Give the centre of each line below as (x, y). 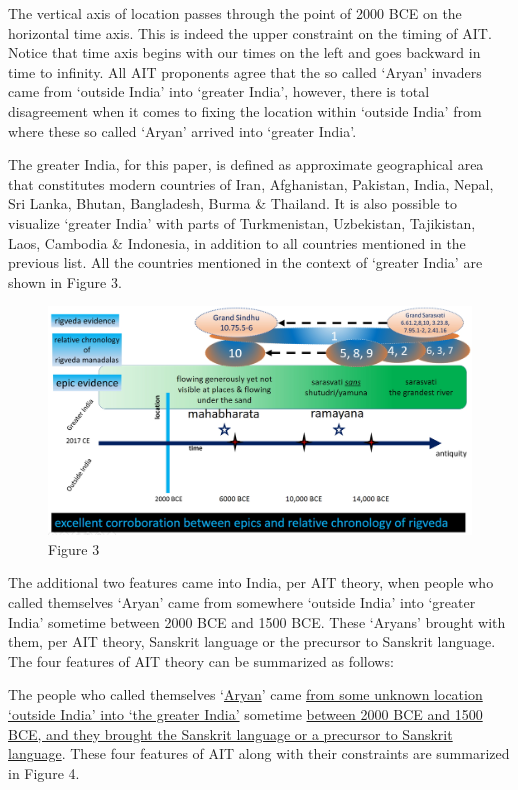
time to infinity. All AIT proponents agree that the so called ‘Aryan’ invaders (245, 71)
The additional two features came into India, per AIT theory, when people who (251, 582)
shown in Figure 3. (65, 281)
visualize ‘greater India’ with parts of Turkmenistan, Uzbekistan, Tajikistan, (242, 222)
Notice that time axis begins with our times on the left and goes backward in (244, 52)
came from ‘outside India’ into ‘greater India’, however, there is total (219, 91)
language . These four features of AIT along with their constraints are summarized (259, 753)
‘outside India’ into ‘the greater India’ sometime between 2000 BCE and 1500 (245, 714)
